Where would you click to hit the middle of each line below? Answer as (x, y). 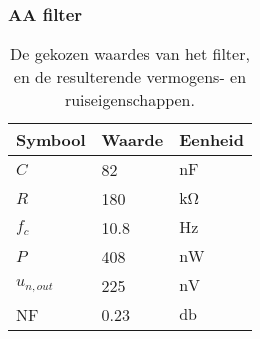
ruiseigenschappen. (129, 100)
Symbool (51, 140)
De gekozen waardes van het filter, (129, 54)
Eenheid (211, 140)
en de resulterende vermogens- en (130, 77)
